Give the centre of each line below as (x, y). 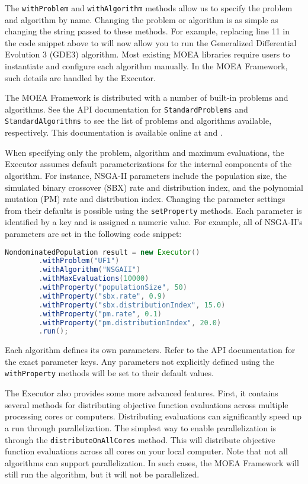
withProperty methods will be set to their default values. (109, 373)
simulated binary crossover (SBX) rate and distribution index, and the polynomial (154, 187)
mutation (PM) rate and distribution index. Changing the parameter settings (145, 199)
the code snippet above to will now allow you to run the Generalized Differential (151, 42)
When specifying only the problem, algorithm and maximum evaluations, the (145, 152)
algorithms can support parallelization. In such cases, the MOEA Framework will (152, 462)
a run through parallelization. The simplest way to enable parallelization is (141, 427)
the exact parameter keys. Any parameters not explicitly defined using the (139, 361)
